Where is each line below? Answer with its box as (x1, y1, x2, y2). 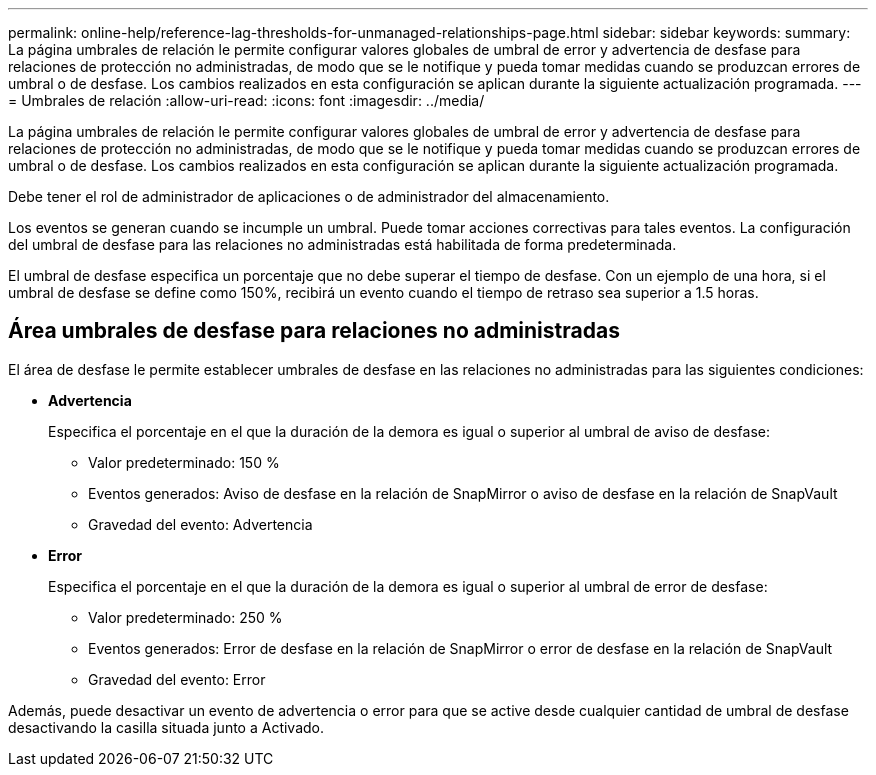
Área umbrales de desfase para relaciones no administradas (8, 318, 620, 344)
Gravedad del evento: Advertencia (88, 515, 313, 533)
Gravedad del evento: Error (88, 670, 266, 688)
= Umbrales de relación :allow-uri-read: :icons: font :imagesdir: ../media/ (8, 92, 485, 109)
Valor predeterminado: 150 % (88, 453, 280, 471)
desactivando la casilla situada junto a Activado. (8, 718, 325, 736)
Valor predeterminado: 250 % (88, 608, 283, 626)
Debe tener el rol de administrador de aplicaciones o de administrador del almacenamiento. (8, 188, 610, 205)
